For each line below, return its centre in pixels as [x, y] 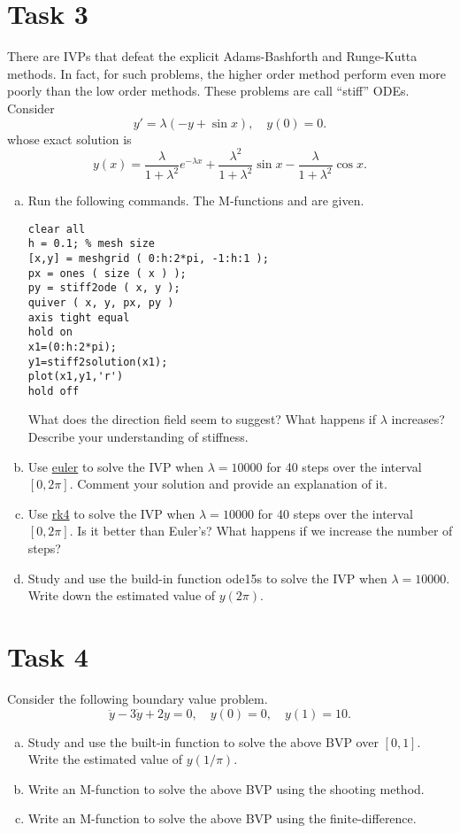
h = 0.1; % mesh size [91, 244]
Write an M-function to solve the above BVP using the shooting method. [226, 788]
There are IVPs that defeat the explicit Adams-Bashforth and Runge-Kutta [212, 56]
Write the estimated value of [105, 759]
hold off [54, 391]
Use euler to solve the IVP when [116, 466]
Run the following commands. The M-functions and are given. [196, 200]
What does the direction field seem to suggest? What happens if [202, 419]
